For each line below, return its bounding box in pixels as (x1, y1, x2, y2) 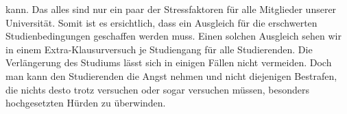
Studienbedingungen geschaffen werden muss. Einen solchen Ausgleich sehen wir (5, 29, 342, 43)
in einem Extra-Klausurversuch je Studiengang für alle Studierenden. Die (5, 42, 313, 56)
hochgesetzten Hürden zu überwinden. (5, 96, 166, 110)
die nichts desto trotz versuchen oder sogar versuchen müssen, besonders (5, 82, 310, 96)
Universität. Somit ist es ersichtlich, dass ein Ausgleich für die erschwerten (5, 15, 318, 29)
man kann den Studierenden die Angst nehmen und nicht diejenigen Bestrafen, (5, 68, 337, 83)
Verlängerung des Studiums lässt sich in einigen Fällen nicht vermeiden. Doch (5, 55, 332, 70)
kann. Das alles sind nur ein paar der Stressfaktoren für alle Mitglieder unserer (5, 2, 337, 16)
